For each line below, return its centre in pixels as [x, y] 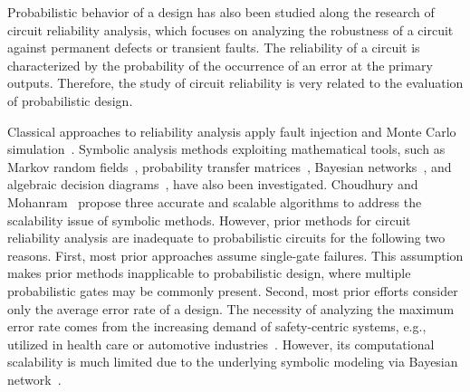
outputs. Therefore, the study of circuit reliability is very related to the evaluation [235, 83]
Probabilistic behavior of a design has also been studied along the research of [221, 12]
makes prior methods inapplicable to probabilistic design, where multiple [209, 273]
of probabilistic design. [70, 100]
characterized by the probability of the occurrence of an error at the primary [220, 65]
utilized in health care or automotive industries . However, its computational [221, 344]
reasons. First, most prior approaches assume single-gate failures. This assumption [235, 255]
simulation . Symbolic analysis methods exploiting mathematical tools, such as [226, 149]
